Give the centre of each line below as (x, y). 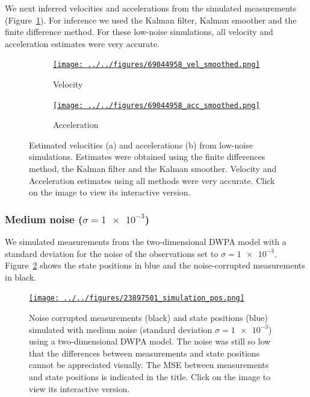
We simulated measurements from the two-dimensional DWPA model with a (146, 242)
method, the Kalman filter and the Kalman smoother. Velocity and (153, 169)
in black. (21, 277)
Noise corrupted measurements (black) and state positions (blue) (148, 318)
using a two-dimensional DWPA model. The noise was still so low (150, 341)
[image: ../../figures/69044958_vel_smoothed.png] (157, 65)
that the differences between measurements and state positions (144, 353)
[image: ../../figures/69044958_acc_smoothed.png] (157, 105)
